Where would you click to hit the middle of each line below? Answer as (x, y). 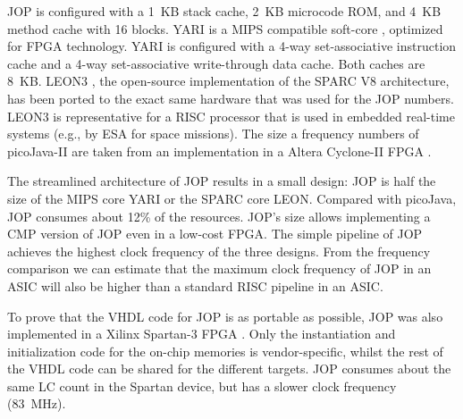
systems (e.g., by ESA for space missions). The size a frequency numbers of (213, 134)
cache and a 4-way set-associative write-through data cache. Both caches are (216, 63)
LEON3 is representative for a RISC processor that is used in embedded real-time (231, 116)
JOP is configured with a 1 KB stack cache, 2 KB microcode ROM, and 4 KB (224, 11)
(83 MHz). (37, 403)
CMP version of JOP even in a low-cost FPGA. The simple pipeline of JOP (215, 234)
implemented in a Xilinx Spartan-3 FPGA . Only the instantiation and (202, 334)
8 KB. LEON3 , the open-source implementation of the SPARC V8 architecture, (228, 81)
